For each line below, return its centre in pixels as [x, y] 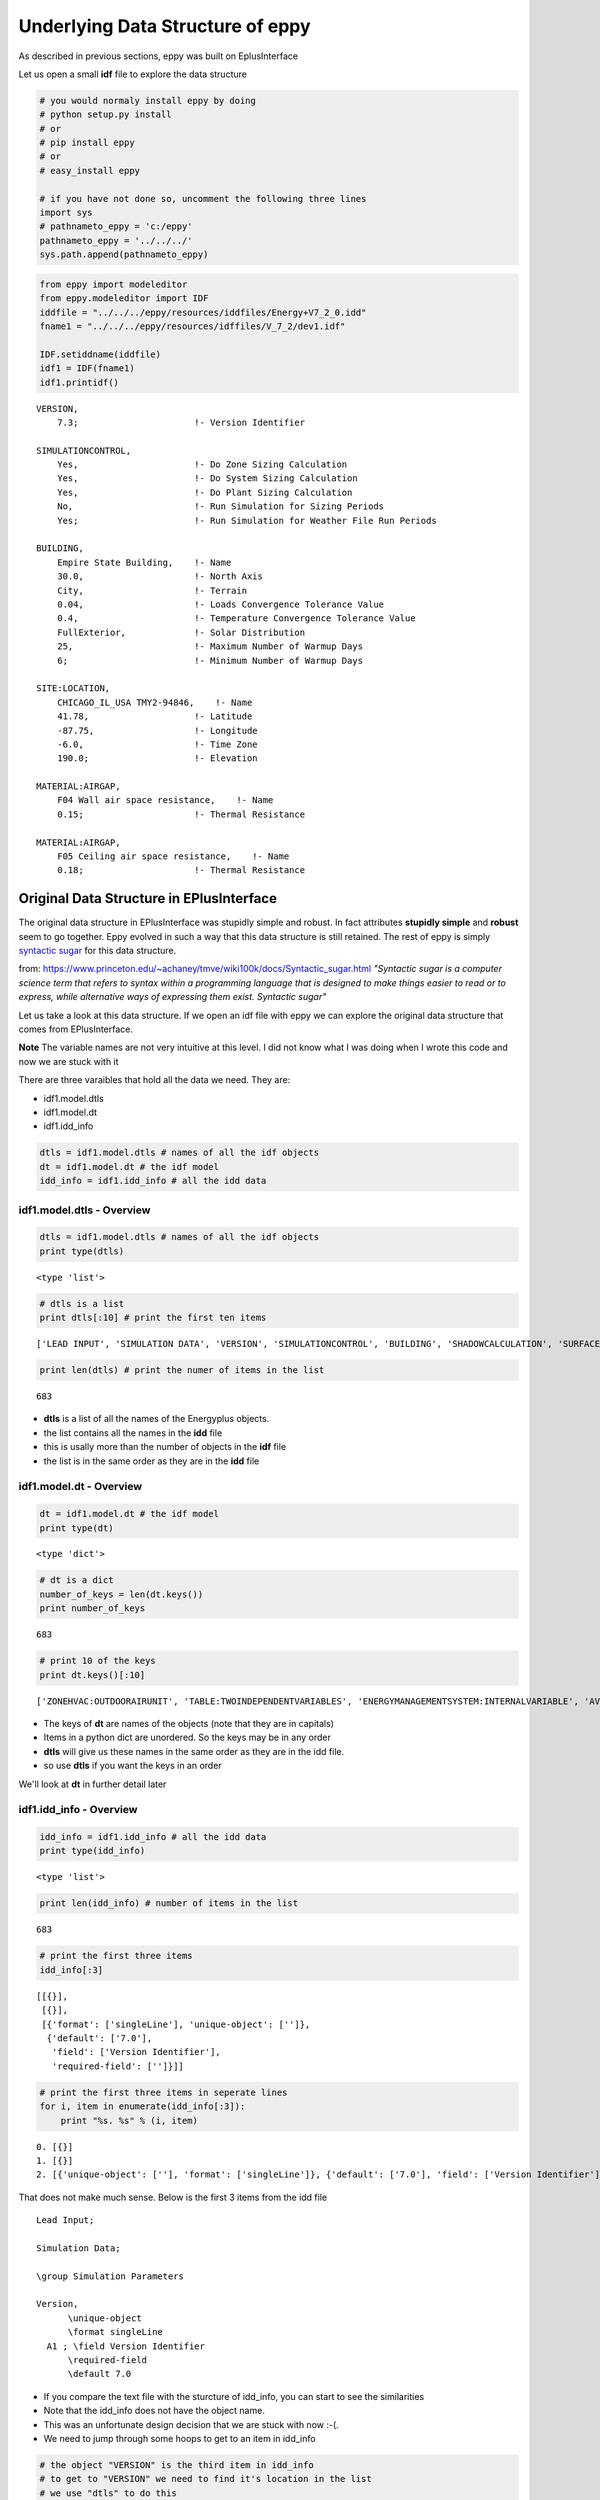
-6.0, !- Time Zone [157, 744]
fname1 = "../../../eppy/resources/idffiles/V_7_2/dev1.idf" [192, 326]
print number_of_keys [92, 1608]
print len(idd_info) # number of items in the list [169, 1903]
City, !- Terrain [152, 590]
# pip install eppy [87, 143]
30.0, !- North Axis [160, 576]
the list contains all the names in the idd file [133, 1432]
